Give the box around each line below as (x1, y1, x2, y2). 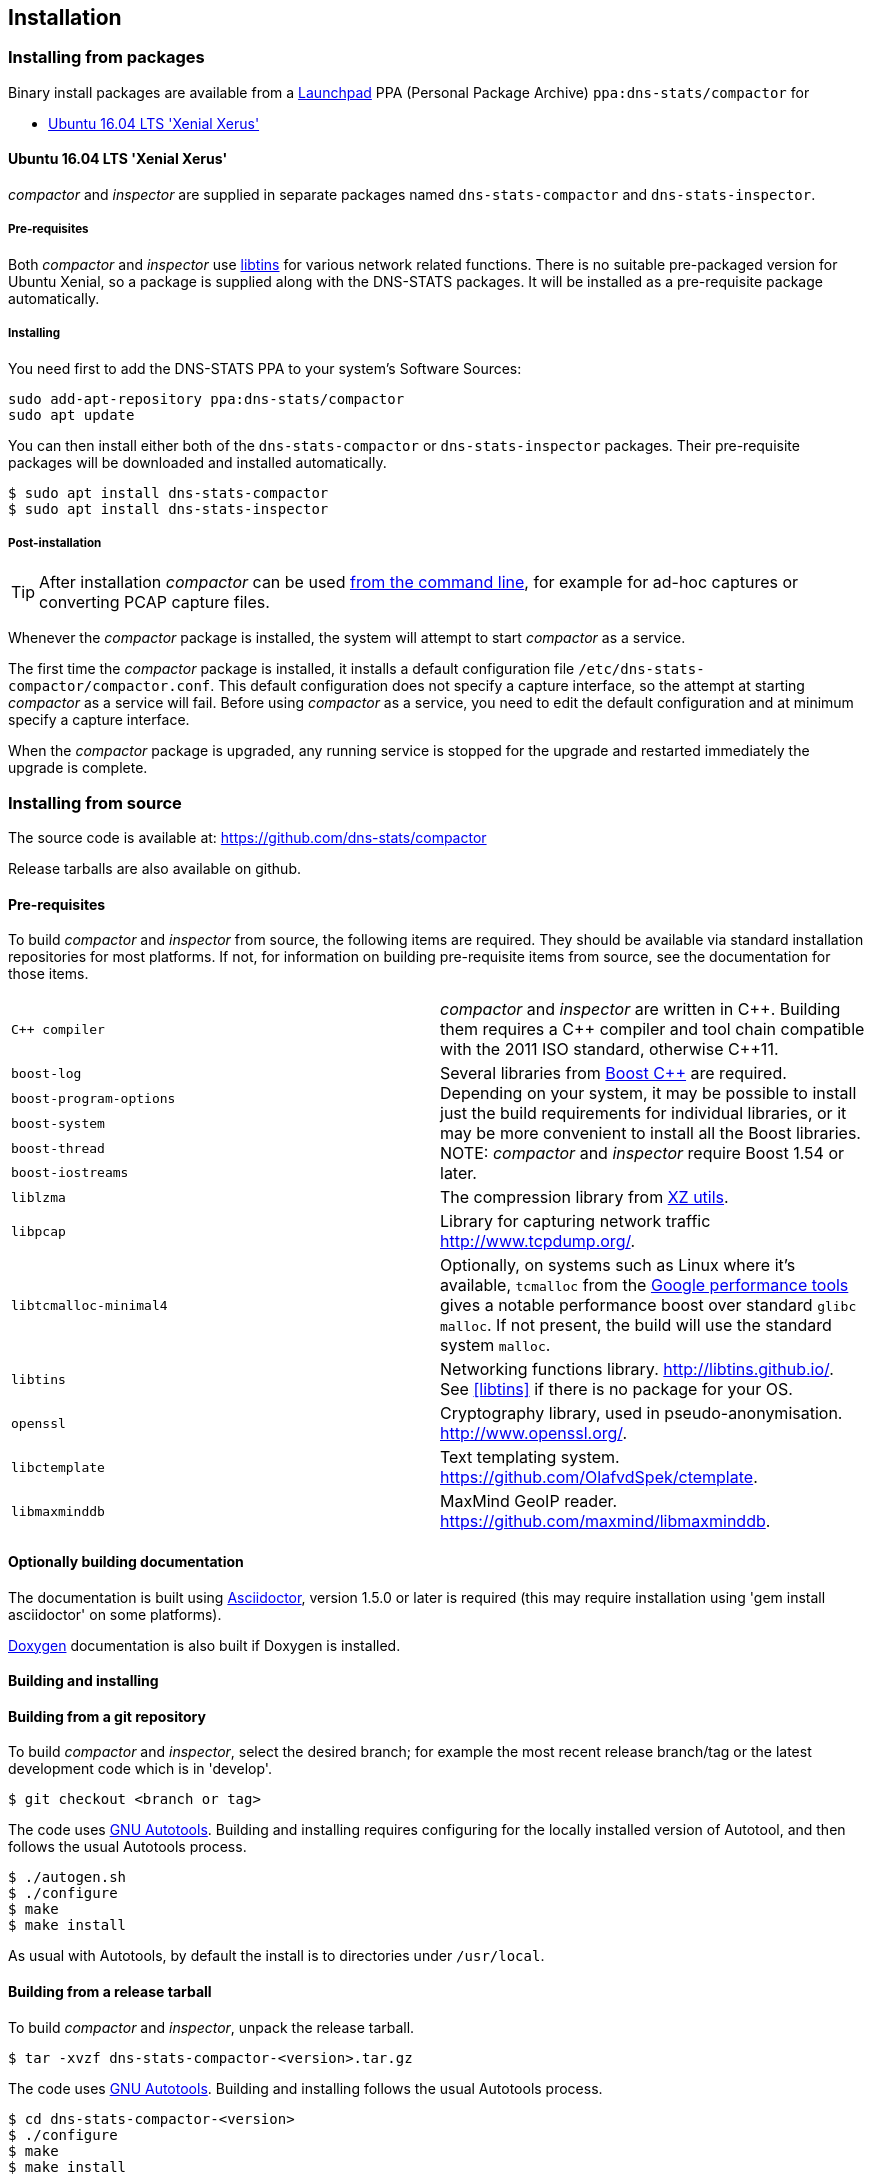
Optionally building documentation (8, 1552, 244, 1570)
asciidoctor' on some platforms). (8, 1605, 222, 1623)
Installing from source (8, 792, 182, 813)
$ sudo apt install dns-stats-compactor (8, 484, 329, 501)
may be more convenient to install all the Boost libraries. (440, 1123, 861, 1144)
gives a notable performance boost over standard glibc (440, 1295, 857, 1316)
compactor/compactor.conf (8, 678, 211, 695)
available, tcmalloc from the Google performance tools (440, 1275, 849, 1296)
